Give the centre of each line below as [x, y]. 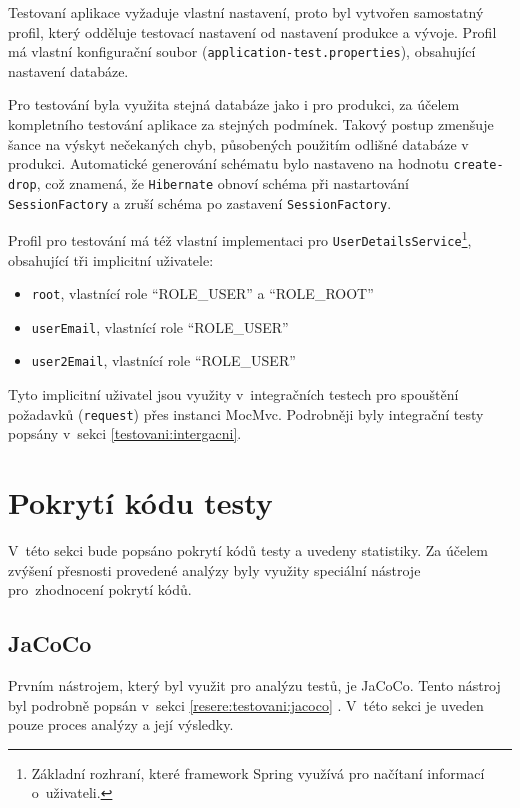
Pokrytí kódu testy [140, 502]
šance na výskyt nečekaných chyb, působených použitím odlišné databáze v [238, 143]
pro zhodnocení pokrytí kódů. [100, 589]
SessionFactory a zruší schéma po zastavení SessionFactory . [200, 202]
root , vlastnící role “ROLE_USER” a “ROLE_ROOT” [202, 293]
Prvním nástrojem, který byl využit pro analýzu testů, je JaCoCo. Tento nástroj [254, 685]
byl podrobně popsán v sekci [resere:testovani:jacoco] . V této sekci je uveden [246, 704]
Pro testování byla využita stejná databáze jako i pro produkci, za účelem [234, 104]
